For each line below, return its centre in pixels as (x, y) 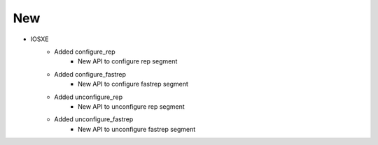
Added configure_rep (85, 52)
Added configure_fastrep (90, 74)
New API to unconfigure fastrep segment (137, 129)
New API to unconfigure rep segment (131, 106)
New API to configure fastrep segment (133, 84)
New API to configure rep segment (128, 61)
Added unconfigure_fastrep (94, 119)
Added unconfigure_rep (88, 97)
